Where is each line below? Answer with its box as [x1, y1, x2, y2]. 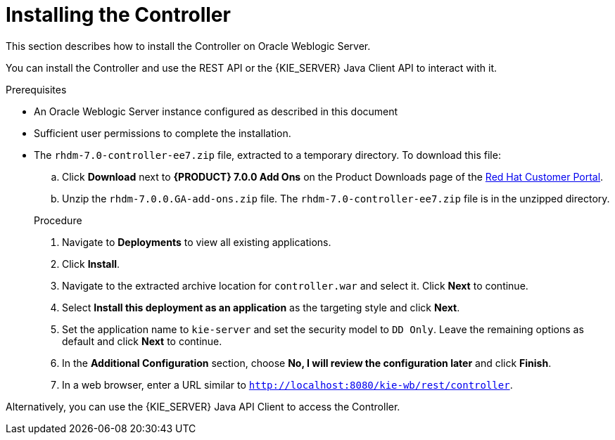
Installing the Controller [6, 3, 231, 27]
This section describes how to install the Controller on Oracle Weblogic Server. [6, 39, 371, 52]
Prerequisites [6, 83, 67, 96]
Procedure [34, 214, 82, 226]
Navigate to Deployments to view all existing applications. [62, 235, 331, 248]
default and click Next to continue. [62, 335, 222, 347]
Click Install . [62, 257, 120, 270]
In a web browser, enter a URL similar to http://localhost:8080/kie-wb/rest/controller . [62, 378, 513, 391]
